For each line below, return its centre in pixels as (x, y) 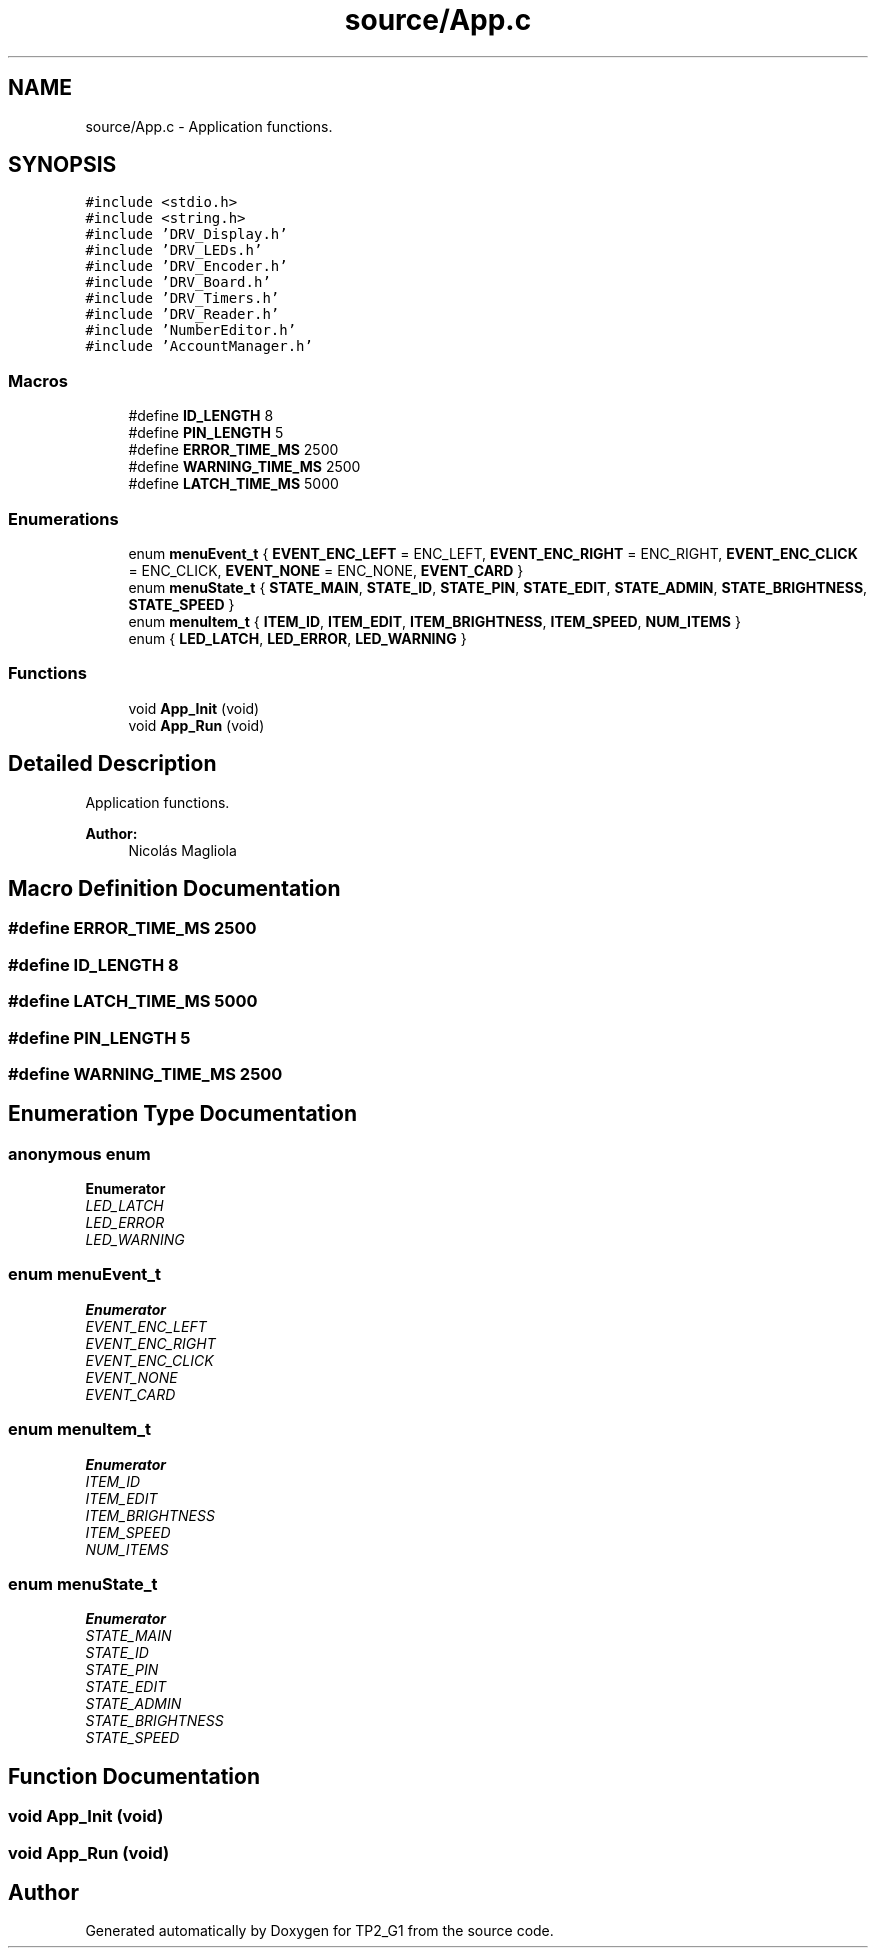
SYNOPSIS (62, 165)
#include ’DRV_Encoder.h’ (186, 266)
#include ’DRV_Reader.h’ (182, 314)
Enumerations (63, 518)
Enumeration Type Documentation (182, 1114)
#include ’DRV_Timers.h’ (182, 298)
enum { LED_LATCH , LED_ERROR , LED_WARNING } (297, 638)
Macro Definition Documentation (174, 888)
